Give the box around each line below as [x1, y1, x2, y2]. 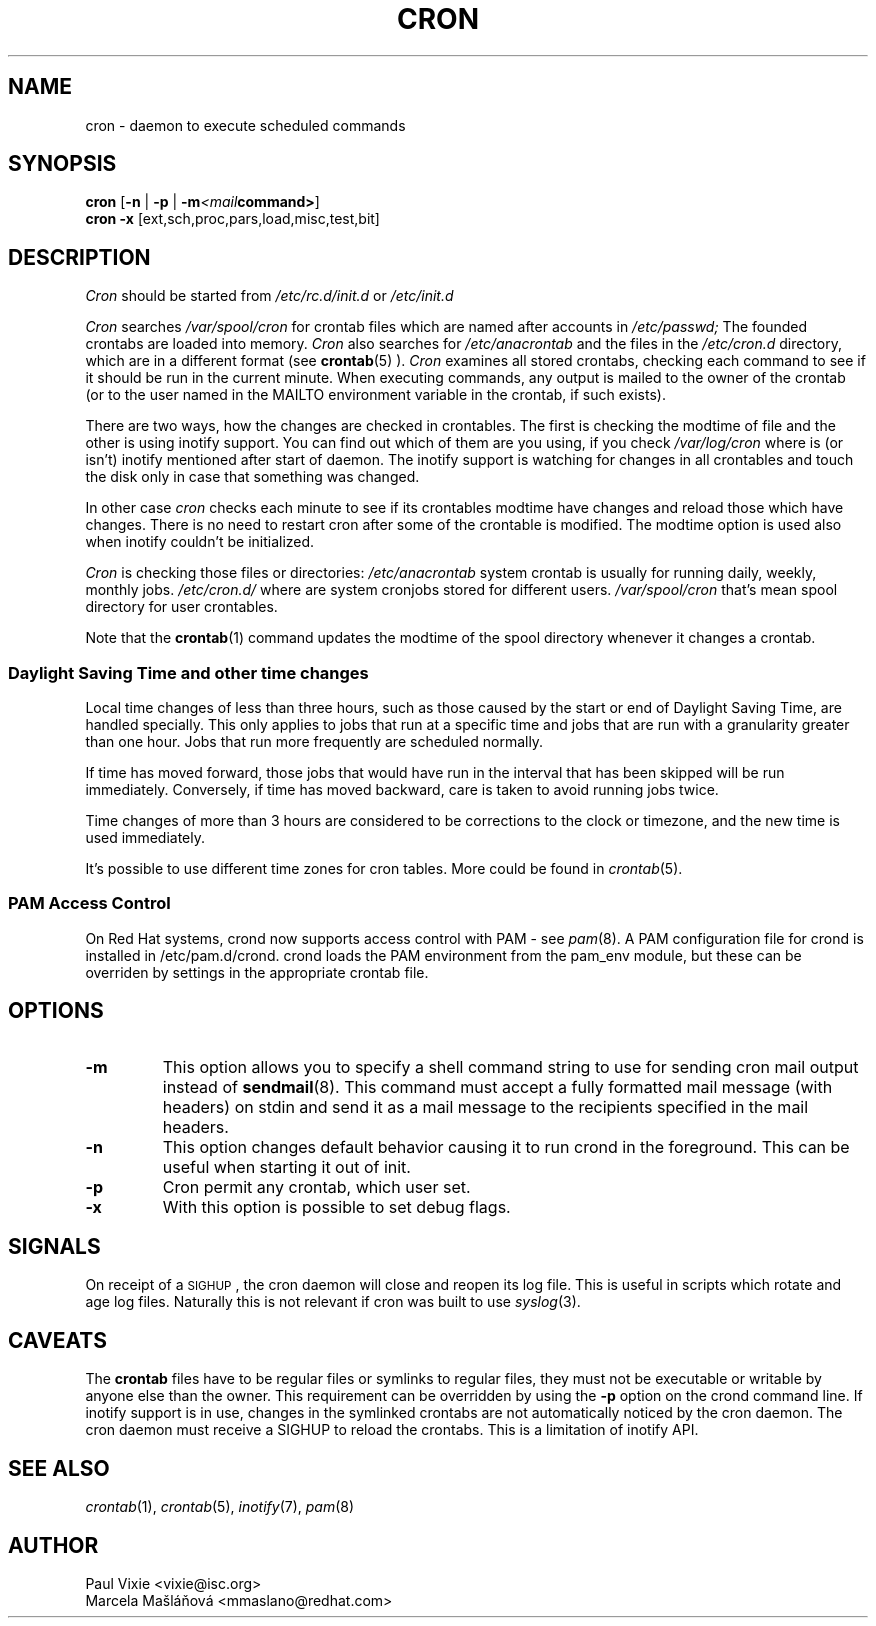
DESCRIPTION [8, 244, 151, 270]
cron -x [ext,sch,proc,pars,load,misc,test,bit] [85, 210, 380, 228]
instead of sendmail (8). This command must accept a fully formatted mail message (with [162, 1076, 833, 1097]
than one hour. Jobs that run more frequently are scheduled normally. [85, 733, 544, 751]
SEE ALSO [8, 1455, 110, 1481]
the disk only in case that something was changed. [85, 468, 420, 486]
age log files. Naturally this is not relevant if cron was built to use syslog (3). [85, 1293, 581, 1311]
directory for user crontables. [85, 598, 278, 616]
